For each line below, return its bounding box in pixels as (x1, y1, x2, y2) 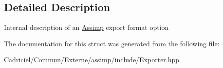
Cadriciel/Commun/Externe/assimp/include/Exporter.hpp (4, 54, 180, 65)
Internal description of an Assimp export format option (4, 22, 169, 32)
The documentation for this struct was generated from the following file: (4, 38, 220, 48)
